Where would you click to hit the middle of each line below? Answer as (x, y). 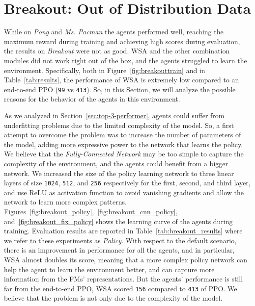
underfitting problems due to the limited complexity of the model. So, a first (119, 125)
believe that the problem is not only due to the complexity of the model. (113, 298)
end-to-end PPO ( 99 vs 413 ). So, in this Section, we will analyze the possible (120, 89)
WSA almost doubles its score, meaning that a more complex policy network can (126, 259)
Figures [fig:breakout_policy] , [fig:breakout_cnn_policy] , (91, 211)
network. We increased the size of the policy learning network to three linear (119, 173)
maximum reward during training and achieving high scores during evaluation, (122, 41)
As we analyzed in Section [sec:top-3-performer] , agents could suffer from (114, 115)
